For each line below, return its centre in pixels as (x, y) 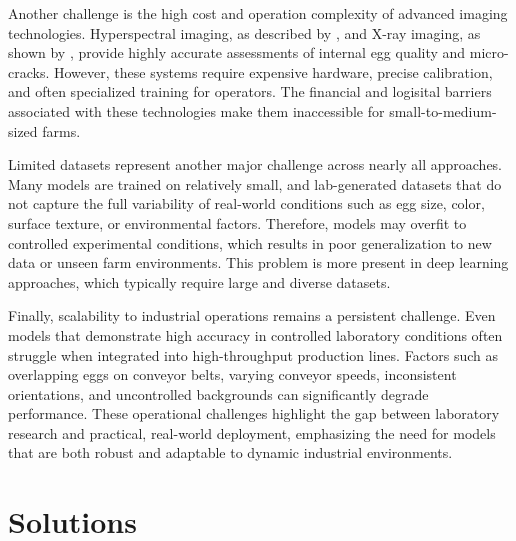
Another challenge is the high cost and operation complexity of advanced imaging (258, 13)
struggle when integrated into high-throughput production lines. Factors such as (253, 354)
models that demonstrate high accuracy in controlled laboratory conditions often (255, 334)
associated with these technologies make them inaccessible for (196, 110)
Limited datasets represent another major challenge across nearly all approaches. (255, 164)
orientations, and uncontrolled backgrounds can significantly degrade (218, 393)
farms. (61, 130)
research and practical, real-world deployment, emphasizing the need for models (252, 432)
